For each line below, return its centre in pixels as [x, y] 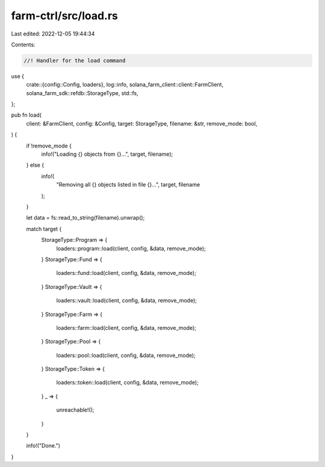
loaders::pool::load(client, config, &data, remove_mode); [126, 355]
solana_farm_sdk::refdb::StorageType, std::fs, [82, 93]
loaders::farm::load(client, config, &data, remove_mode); [126, 327]
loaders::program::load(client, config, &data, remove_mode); [131, 248]
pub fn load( [26, 115]
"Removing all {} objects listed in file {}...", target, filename [128, 185]
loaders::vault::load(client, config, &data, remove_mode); [126, 300]
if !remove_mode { [49, 146]
